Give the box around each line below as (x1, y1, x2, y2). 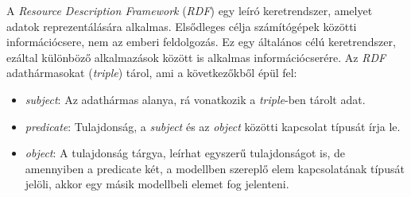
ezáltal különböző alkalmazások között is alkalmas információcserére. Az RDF (6, 48, 386, 65)
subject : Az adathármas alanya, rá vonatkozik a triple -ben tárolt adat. (25, 91, 366, 107)
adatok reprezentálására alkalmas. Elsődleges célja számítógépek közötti (6, 17, 357, 34)
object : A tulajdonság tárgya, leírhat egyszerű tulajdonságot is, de (25, 145, 346, 161)
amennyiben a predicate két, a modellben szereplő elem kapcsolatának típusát (25, 160, 405, 176)
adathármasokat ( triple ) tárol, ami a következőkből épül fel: (6, 64, 297, 81)
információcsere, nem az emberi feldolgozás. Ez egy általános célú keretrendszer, (6, 33, 396, 50)
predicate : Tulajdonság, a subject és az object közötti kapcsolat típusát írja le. (25, 118, 401, 134)
